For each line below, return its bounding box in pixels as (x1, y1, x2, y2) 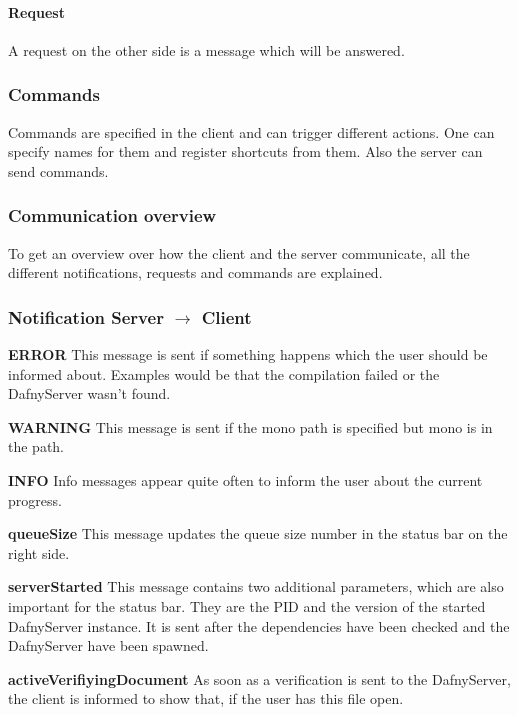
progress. (8, 489, 62, 510)
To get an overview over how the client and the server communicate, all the (8, 242, 470, 263)
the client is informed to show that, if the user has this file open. (8, 688, 404, 709)
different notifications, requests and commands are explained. (8, 262, 383, 283)
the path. (8, 436, 65, 457)
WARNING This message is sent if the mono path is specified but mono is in (8, 416, 493, 437)
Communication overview (8, 203, 217, 228)
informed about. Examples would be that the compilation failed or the (8, 363, 440, 384)
